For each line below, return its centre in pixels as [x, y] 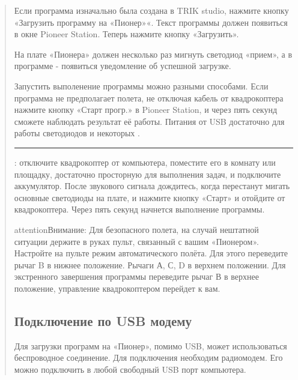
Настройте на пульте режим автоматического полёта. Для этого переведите [151, 253]
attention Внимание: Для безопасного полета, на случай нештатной [136, 229]
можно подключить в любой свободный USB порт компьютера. [130, 369]
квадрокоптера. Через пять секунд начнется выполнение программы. [139, 209]
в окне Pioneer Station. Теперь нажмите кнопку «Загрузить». [126, 34]
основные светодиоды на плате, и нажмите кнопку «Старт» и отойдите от [150, 197]
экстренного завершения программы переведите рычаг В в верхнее [136, 276]
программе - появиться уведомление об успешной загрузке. [123, 66]
